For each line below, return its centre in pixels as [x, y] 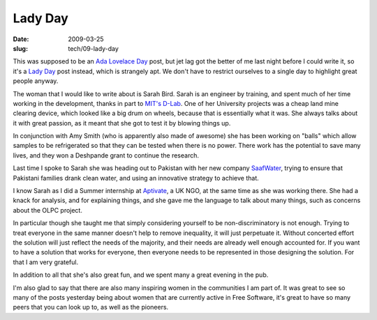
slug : [20, 48]
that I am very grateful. [46, 262]
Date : [21, 39]
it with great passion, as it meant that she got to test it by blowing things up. [122, 123]
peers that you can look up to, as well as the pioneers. [91, 307]
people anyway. [36, 81]
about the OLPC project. [48, 210]
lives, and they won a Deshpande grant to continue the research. [106, 155]
